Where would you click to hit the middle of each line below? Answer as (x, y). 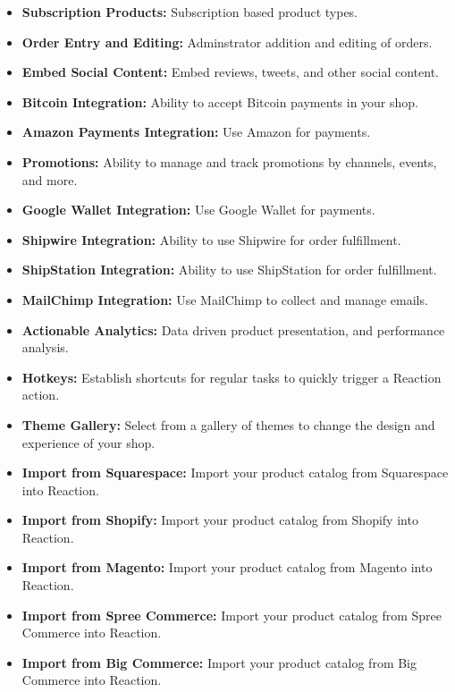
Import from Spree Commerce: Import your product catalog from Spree (232, 615)
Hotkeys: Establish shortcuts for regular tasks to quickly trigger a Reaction (232, 377)
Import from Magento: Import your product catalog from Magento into (227, 567)
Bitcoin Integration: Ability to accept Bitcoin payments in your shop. (220, 101)
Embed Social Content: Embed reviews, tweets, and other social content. (230, 72)
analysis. (45, 347)
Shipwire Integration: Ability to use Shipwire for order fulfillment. (211, 239)
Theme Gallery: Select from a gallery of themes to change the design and (228, 424)
